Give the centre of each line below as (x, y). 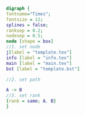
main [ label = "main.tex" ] (39, 63)
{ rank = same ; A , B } (31, 101)
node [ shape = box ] (30, 41)
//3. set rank (23, 96)
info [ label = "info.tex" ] (39, 58)
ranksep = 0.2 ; (25, 30)
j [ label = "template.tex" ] (39, 52)
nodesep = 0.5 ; (25, 36)
